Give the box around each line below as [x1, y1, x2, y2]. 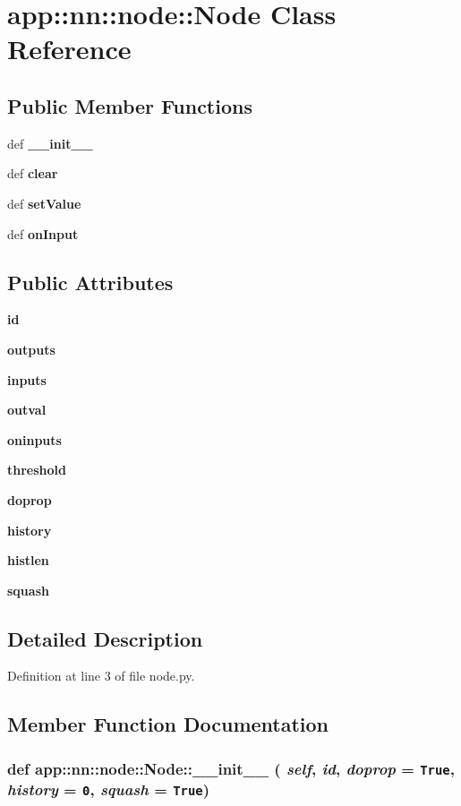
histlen [7, 551, 49, 570]
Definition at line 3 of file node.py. [7, 666, 195, 685]
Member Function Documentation [7, 710, 329, 738]
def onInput [7, 224, 79, 243]
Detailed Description [7, 624, 203, 652]
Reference [7, 30, 132, 67]
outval [7, 400, 47, 419]
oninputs [7, 430, 62, 449]
